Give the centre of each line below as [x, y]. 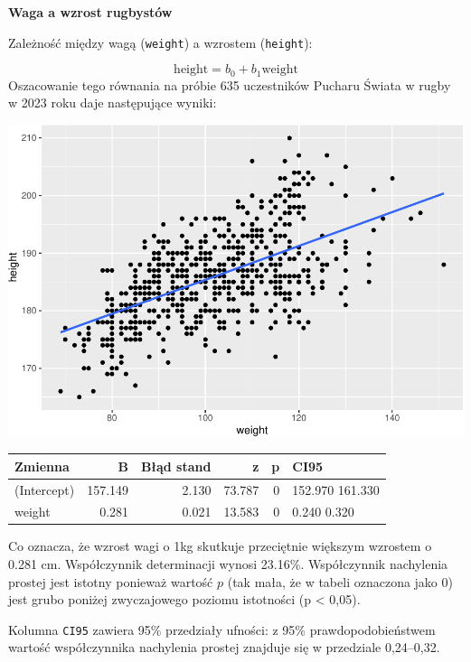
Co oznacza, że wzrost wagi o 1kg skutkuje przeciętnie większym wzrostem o [220, 546]
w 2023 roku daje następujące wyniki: [113, 103]
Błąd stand [176, 466]
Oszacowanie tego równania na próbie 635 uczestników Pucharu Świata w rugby [230, 84]
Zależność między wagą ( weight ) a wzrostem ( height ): [160, 42]
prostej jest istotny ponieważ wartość [111, 581]
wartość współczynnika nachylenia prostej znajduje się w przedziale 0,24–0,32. [224, 647]
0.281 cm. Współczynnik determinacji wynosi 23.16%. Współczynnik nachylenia [228, 564]
